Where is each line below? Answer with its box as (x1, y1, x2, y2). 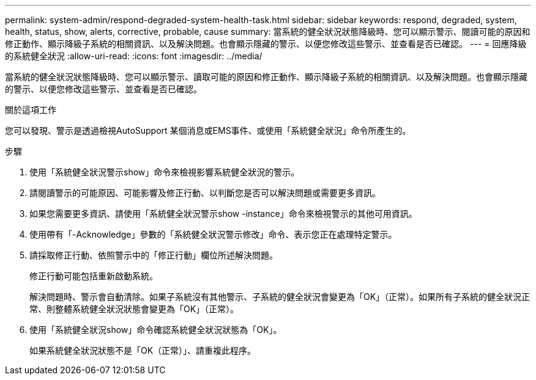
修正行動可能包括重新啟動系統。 (29, 271, 158, 281)
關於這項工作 (5, 104, 56, 115)
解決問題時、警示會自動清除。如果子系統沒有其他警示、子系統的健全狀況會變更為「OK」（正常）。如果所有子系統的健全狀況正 (29, 291, 530, 302)
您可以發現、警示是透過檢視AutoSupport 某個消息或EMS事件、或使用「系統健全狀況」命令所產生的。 (5, 125, 411, 136)
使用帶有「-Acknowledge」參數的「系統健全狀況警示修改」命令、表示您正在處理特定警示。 (29, 229, 397, 239)
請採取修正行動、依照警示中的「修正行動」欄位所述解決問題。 (29, 250, 278, 260)
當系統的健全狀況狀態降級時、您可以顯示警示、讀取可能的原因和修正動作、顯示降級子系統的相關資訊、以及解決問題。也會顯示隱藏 (5, 71, 527, 82)
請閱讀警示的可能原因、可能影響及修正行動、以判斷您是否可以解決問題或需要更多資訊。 (29, 188, 381, 198)
